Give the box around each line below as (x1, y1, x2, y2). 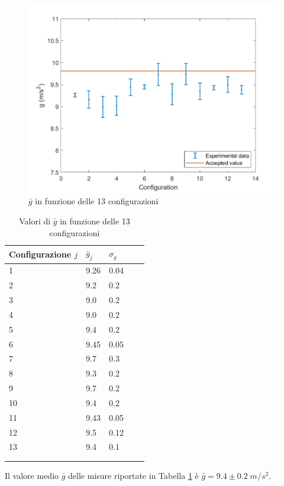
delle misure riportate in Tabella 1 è (68, 469, 199, 482)
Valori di (19, 215, 51, 227)
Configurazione (9, 247, 72, 260)
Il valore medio (5, 469, 59, 482)
